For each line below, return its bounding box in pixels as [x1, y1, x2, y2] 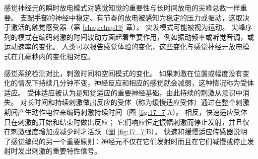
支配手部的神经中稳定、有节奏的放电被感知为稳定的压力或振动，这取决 [20, 12, 250, 22]
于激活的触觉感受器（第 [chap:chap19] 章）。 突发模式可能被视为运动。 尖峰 [4, 22, 246, 32]
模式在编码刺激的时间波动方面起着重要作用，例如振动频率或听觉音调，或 [17, 31, 254, 42]
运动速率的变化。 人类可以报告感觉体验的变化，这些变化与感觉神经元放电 [4, 41, 243, 52]
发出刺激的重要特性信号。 [17, 146, 101, 156]
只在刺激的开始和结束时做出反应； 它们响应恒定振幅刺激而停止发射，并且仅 [4, 116, 250, 127]
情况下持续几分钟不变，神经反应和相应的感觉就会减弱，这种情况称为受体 [17, 78, 254, 88]
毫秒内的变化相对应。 [24, 51, 94, 61]
